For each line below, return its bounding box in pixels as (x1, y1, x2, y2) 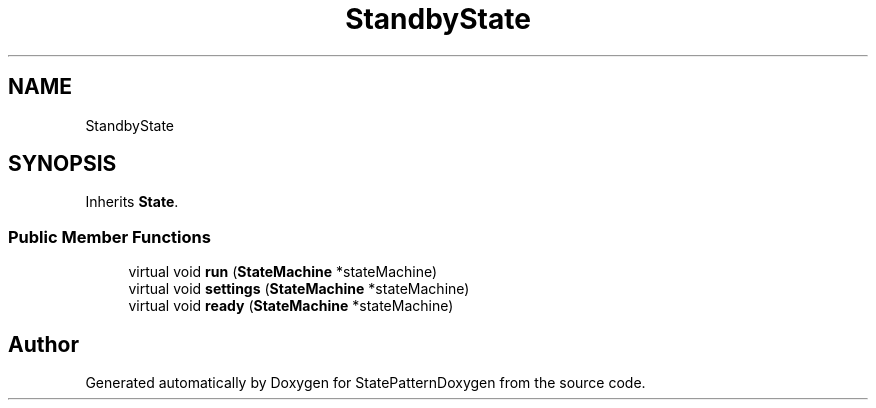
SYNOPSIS (8, 151, 117, 177)
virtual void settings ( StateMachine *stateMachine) (128, 280, 470, 298)
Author (8, 331, 79, 357)
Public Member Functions (8, 226, 211, 247)
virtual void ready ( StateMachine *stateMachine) (128, 297, 454, 315)
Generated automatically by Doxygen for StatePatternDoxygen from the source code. (85, 374, 646, 392)
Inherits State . (85, 193, 179, 211)
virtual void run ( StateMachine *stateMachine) (128, 263, 438, 281)
